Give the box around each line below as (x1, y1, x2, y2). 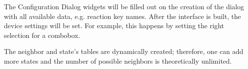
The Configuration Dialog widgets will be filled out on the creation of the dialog (4, 1, 244, 11)
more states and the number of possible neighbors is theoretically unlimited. (4, 55, 232, 66)
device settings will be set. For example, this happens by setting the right (4, 20, 224, 31)
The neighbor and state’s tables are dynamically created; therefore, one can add (4, 46, 244, 56)
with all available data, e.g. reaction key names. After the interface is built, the (4, 11, 241, 21)
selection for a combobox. (4, 30, 80, 40)
